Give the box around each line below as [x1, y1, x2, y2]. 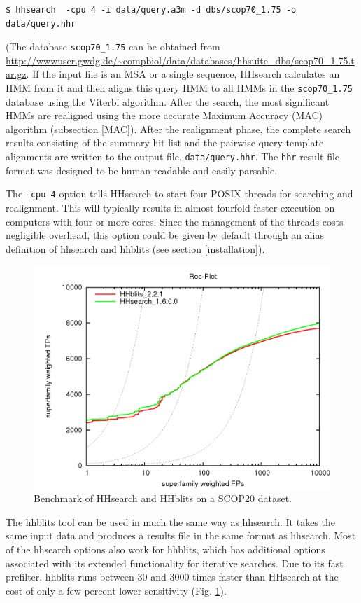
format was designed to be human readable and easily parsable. [6, 162, 278, 177]
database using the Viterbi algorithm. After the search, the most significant [6, 94, 330, 109]
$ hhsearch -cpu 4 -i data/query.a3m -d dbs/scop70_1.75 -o [6, 5, 297, 15]
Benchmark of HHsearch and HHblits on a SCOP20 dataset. [34, 491, 292, 506]
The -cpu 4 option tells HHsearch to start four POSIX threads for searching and [6, 186, 353, 201]
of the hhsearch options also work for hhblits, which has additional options [6, 542, 325, 557]
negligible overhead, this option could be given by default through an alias [6, 228, 324, 242]
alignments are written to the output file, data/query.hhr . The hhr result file [6, 149, 340, 164]
